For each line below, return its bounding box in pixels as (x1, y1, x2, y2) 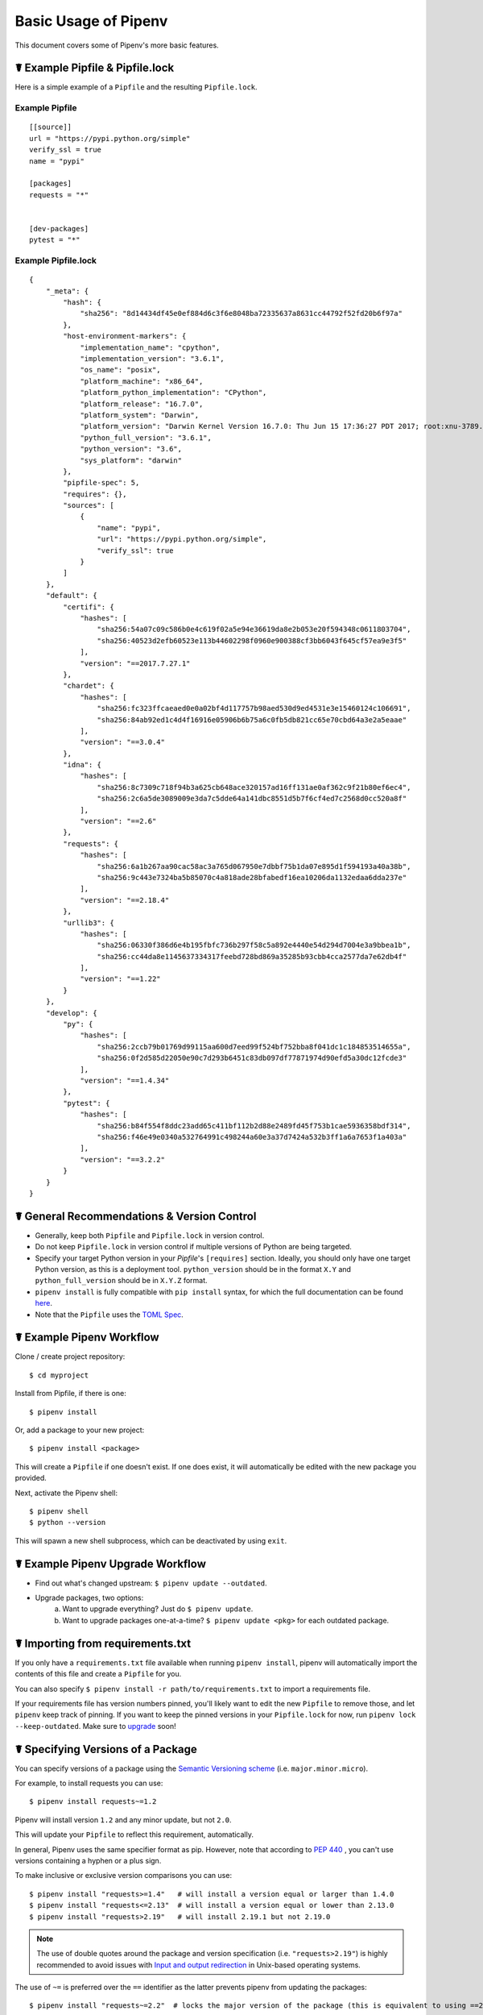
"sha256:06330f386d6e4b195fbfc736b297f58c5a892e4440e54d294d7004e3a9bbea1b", (97, 941, 411, 950)
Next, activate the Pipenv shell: (14, 1488, 118, 1498)
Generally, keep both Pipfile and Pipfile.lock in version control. (35, 1230, 265, 1240)
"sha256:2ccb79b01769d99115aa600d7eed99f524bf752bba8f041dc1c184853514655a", (97, 1042, 411, 1051)
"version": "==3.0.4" (80, 737, 165, 747)
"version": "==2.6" (80, 816, 157, 826)
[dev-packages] (29, 224, 89, 233)
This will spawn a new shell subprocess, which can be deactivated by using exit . (14, 1535, 287, 1545)
